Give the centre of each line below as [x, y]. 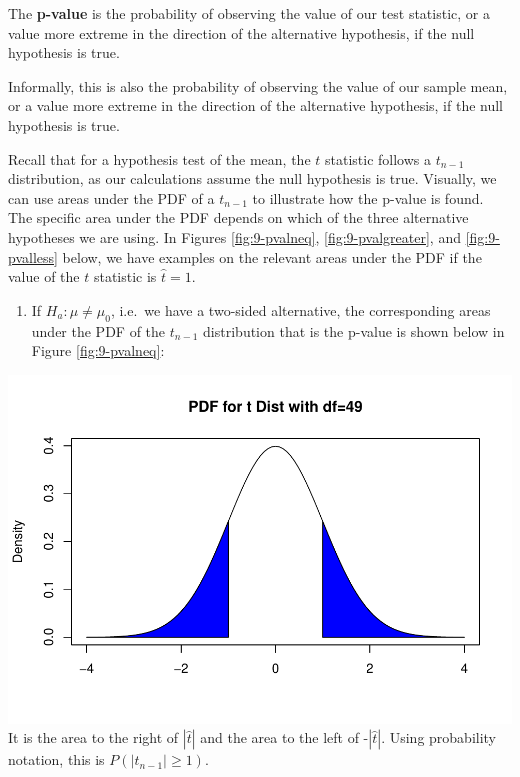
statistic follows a [378, 158]
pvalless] [33, 256]
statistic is [125, 276]
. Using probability [439, 737]
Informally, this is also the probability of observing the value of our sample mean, [258, 85]
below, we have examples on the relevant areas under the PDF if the [272, 256]
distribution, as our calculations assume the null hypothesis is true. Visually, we [252, 178]
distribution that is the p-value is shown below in [354, 330]
